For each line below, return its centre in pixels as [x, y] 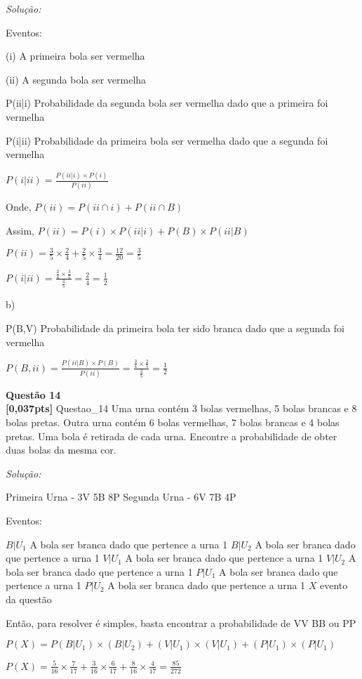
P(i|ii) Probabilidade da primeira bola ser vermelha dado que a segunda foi [167, 140]
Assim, [20, 230]
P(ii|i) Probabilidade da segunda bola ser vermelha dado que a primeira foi [167, 103]
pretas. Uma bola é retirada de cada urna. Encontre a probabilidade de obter [172, 436]
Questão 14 [33, 394]
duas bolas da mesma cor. [61, 450]
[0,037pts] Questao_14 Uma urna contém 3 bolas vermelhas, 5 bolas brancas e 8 [181, 408]
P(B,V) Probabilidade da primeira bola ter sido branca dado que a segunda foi [175, 328]
